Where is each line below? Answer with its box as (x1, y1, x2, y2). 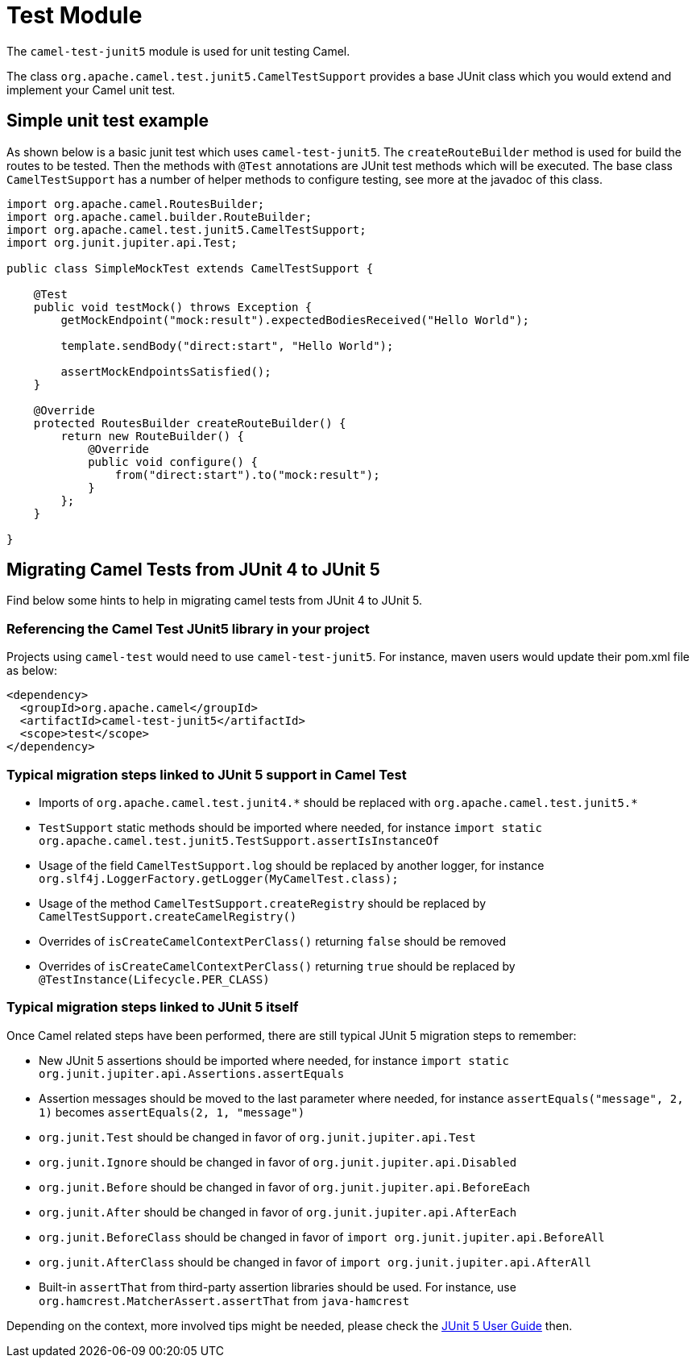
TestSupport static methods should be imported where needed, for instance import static (39, 820, 542, 834)
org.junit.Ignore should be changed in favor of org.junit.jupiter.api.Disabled (39, 1154, 517, 1169)
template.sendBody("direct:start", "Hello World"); (60, 339, 394, 352)
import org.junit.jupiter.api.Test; (6, 235, 238, 249)
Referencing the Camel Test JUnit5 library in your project (6, 620, 370, 637)
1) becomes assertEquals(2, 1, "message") (39, 1104, 305, 1119)
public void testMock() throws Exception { (33, 300, 313, 314)
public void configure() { (88, 455, 258, 468)
